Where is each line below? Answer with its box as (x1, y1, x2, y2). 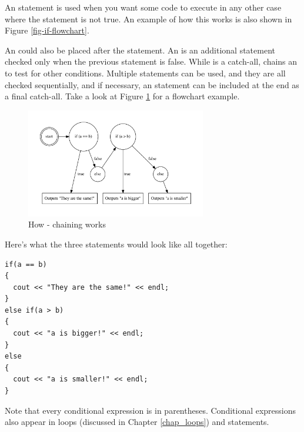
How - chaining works (28, 218, 106, 230)
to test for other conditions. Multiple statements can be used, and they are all (5, 66, 286, 79)
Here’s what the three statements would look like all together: (5, 237, 228, 250)
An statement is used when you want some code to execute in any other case (5, 1, 282, 13)
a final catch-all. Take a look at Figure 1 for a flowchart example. (5, 90, 240, 102)
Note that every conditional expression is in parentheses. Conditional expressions (5, 404, 296, 416)
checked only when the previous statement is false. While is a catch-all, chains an (5, 55, 298, 68)
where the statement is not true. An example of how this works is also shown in (5, 12, 292, 25)
